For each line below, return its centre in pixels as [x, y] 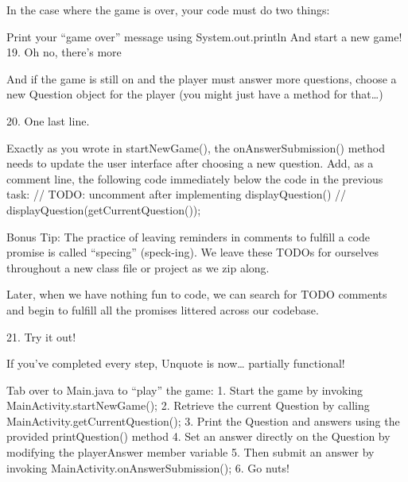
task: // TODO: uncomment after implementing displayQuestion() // [177, 194]
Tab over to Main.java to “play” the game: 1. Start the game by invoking [185, 389]
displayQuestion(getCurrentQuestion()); [104, 209]
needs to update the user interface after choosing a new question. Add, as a [190, 163]
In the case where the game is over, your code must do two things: [168, 10]
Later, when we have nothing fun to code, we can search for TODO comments [197, 294]
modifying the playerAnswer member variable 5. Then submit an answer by [190, 452]
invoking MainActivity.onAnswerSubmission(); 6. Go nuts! [148, 467]
